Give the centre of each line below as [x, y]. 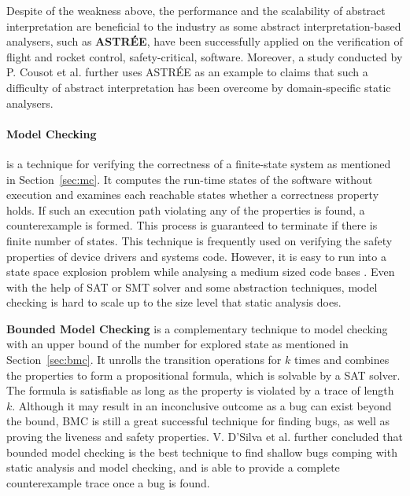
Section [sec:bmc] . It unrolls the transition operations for [144, 360]
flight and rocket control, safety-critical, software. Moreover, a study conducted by [205, 56]
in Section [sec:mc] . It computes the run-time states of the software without [190, 179]
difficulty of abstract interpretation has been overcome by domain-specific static [199, 87]
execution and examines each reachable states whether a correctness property [193, 195]
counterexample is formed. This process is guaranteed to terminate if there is [192, 225]
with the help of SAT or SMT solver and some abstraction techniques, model [192, 287]
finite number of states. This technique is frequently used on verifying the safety [199, 240]
